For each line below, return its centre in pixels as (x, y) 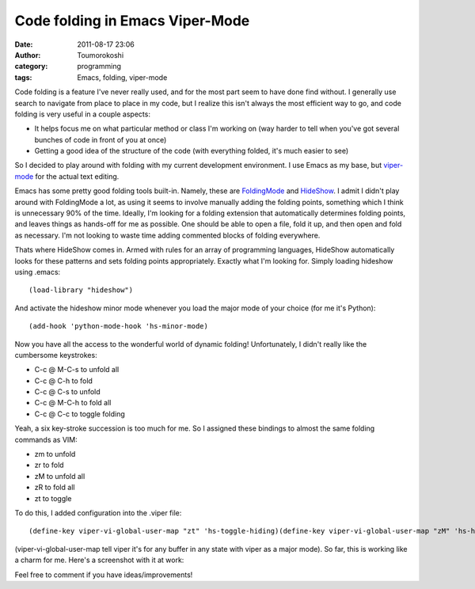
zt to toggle (53, 498)
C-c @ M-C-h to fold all (73, 403)
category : (31, 66)
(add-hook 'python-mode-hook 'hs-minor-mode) (119, 326)
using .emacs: (38, 272)
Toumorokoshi (101, 55)
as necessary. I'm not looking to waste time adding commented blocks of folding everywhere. (167, 235)
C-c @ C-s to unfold (67, 392)
